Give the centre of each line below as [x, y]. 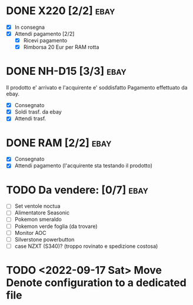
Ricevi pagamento [45, 41]
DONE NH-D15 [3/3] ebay [66, 71]
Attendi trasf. [30, 118]
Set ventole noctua [37, 206]
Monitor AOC [30, 233]
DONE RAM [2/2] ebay [59, 143]
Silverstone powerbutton [44, 239]
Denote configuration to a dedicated [96, 282]
